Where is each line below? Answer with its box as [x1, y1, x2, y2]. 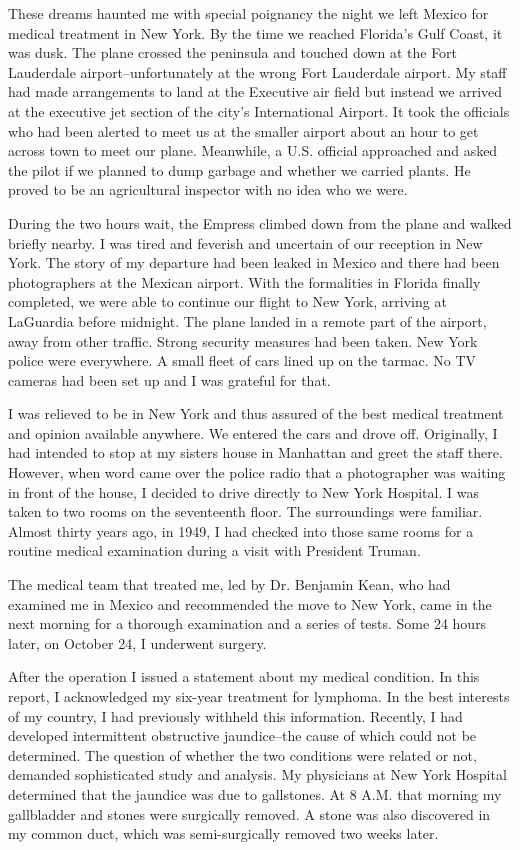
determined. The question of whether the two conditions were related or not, [8, 744, 477, 765]
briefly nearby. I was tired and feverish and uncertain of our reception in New [8, 232, 483, 253]
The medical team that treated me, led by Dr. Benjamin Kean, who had [8, 574, 451, 595]
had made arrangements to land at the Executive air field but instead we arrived [8, 81, 503, 102]
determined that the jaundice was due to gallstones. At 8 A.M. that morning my [8, 783, 502, 804]
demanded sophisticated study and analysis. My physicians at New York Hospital [8, 764, 507, 785]
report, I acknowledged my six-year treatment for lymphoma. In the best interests [8, 686, 510, 706]
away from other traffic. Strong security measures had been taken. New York [8, 330, 478, 351]
